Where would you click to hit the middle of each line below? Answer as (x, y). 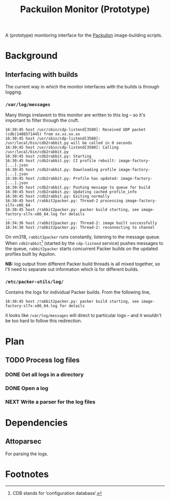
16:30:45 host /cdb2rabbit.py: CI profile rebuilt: (61, 161)
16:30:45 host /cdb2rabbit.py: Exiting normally (57, 197)
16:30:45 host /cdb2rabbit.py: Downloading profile (61, 170)
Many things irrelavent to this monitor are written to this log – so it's (75, 115)
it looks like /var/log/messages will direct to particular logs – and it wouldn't (83, 316)
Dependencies (36, 422)
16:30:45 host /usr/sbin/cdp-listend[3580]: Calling (62, 148)
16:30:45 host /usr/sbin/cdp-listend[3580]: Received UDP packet (75, 130)
